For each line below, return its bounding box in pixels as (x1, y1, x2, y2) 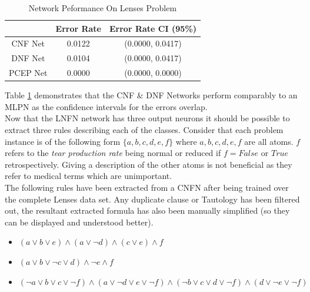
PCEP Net (9, 67, 48, 79)
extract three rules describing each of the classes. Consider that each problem (5, 124, 284, 135)
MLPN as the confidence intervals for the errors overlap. (5, 100, 208, 112)
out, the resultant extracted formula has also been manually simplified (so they (5, 204, 290, 217)
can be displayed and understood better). (5, 215, 154, 228)
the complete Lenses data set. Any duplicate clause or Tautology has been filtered (5, 193, 300, 205)
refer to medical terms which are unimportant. (5, 170, 172, 182)
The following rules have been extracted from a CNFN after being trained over (5, 181, 289, 193)
